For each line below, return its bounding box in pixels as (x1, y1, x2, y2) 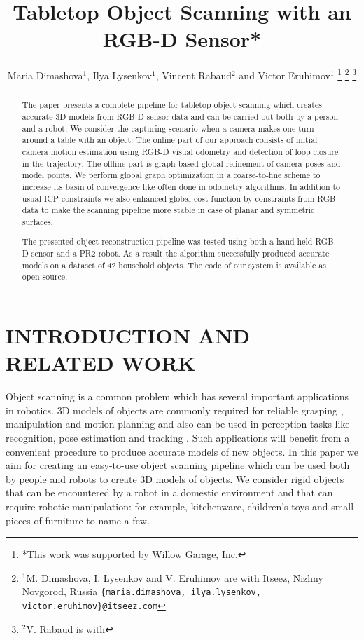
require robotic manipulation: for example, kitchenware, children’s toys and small (6, 498, 354, 513)
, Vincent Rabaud (155, 67, 232, 82)
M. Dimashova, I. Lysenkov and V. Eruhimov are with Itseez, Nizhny (26, 570, 323, 585)
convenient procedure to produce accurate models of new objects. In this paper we (6, 444, 359, 458)
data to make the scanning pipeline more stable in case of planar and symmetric (22, 204, 315, 216)
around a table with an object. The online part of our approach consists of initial (22, 134, 318, 146)
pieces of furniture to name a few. (6, 512, 150, 527)
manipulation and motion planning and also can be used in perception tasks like (6, 416, 350, 431)
